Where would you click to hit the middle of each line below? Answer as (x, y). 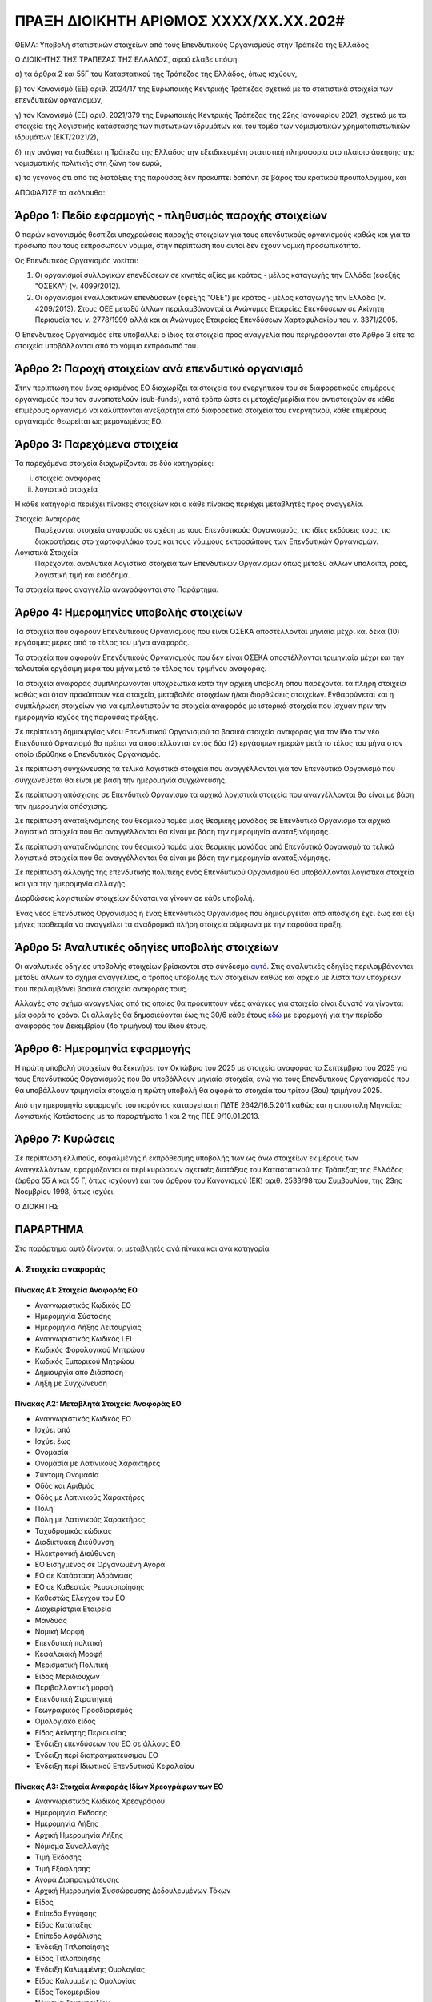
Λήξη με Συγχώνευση (71, 1383)
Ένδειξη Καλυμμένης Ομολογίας (90, 1969)
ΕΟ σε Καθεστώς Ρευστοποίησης (90, 1586)
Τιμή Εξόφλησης (63, 1868)
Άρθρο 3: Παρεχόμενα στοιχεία (96, 444)
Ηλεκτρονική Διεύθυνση (75, 1553)
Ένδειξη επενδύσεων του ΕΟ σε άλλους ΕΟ (108, 1744)
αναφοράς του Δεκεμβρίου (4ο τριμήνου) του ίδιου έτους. (111, 1026)
